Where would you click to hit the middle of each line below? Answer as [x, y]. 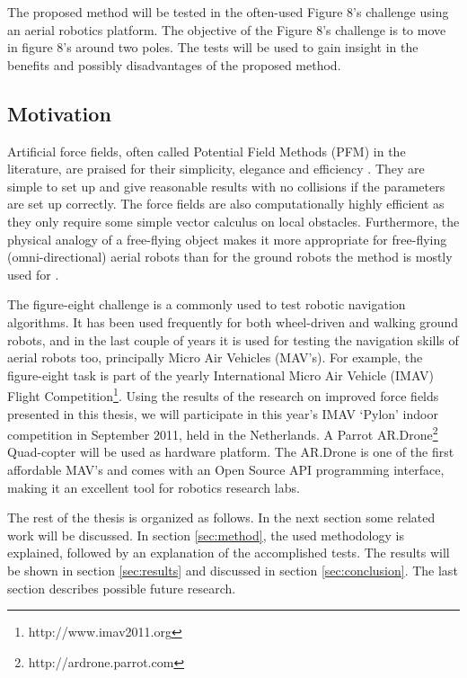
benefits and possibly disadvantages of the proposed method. [174, 64]
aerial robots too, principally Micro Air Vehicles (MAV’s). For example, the [215, 357]
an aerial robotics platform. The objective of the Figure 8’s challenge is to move [227, 29]
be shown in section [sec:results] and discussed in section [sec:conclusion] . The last [233, 570]
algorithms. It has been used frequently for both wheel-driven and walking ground [233, 321]
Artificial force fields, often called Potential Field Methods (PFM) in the [207, 151]
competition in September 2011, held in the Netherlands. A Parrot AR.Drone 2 [223, 433]
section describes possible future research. [122, 588]
